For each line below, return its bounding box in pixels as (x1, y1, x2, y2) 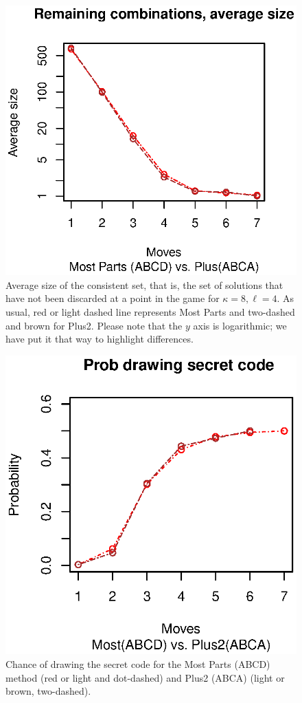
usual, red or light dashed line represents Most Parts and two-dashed (5, 304, 295, 318)
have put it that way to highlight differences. (5, 332, 194, 346)
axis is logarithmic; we (193, 318, 287, 332)
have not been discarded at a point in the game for (5, 291, 220, 305)
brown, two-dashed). (5, 684, 91, 698)
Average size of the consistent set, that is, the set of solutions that (5, 277, 283, 292)
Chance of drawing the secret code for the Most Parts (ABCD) (5, 656, 270, 671)
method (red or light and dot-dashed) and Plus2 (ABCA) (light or (5, 670, 285, 684)
